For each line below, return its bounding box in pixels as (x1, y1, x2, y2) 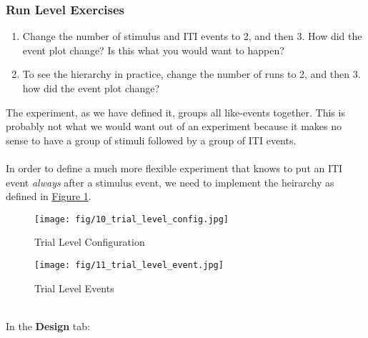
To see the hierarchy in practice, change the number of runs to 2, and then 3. (22, 66, 361, 81)
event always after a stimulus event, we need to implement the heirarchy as (6, 174, 334, 189)
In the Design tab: (6, 318, 90, 333)
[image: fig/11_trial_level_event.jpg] (34, 260, 224, 270)
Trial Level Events (34, 280, 114, 295)
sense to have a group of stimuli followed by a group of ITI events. (6, 132, 297, 147)
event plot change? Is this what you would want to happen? (22, 42, 284, 57)
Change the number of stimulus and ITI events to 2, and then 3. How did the (22, 29, 362, 44)
